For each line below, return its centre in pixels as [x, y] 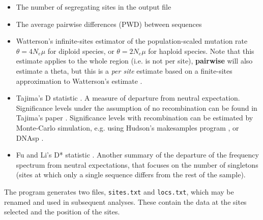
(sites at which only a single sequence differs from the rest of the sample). [131, 175]
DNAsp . [30, 137]
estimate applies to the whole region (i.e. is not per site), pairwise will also [134, 61]
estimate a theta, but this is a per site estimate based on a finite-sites [124, 70]
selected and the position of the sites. [62, 212]
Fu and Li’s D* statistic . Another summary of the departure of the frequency [137, 155]
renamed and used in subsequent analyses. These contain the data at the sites [125, 201]
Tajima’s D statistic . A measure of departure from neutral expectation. [128, 98]
